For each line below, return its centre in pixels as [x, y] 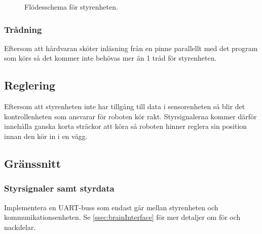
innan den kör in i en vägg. [46, 136]
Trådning [23, 29]
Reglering [30, 85]
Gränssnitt [33, 163]
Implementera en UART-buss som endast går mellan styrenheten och [111, 207]
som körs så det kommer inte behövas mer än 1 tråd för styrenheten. [110, 58]
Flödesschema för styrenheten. [71, 7]
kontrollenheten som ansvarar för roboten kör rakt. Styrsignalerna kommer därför [130, 116]
